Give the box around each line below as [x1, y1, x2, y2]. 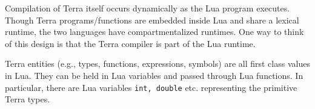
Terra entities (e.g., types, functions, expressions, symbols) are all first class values [5, 57, 310, 70]
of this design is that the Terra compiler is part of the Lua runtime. [5, 37, 256, 49]
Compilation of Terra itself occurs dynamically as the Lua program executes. [5, 2, 290, 14]
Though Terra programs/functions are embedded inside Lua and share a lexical [5, 13, 299, 26]
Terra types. [5, 93, 50, 105]
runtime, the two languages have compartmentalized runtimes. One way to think [5, 25, 304, 38]
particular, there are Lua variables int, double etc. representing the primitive [5, 81, 297, 93]
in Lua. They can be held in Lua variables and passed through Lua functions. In [5, 69, 303, 81]
